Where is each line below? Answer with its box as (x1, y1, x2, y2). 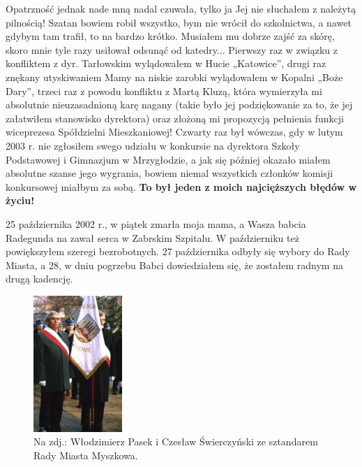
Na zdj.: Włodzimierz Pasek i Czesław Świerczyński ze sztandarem (33, 434, 318, 449)
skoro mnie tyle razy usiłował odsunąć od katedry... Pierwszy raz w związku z (6, 42, 338, 57)
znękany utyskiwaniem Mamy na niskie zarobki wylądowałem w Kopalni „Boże (6, 69, 343, 84)
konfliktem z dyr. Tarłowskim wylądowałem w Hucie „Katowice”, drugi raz (6, 56, 326, 71)
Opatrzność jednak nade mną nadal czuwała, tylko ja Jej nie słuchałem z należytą (6, 1, 356, 15)
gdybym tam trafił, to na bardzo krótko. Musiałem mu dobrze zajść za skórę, (6, 29, 335, 43)
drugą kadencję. (6, 271, 73, 286)
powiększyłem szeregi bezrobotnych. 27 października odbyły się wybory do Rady (6, 244, 350, 259)
